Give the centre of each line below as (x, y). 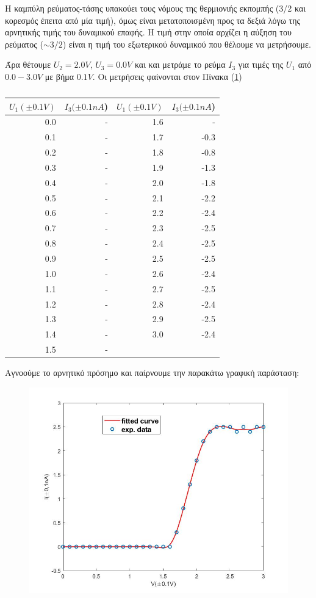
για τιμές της (261, 64)
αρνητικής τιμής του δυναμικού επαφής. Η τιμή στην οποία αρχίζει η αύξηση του (148, 32)
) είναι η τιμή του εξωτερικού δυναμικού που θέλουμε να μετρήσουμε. (187, 44)
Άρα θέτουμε (28, 64)
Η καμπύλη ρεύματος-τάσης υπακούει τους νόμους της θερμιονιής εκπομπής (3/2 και (156, 8)
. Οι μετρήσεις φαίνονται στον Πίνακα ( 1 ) (167, 76)
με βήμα (59, 76)
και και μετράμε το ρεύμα (180, 64)
